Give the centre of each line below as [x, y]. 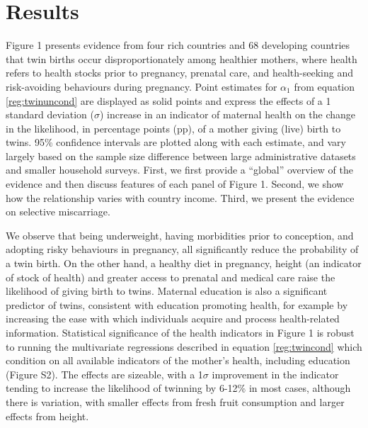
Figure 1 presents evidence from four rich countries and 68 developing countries [178, 45]
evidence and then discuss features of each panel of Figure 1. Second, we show [175, 184]
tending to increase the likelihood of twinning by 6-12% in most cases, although [178, 388]
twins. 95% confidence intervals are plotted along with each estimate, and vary [176, 142]
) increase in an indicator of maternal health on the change [228, 114]
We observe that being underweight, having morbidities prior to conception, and [180, 235]
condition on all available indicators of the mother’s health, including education [178, 360]
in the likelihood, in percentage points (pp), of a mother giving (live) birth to [173, 128]
